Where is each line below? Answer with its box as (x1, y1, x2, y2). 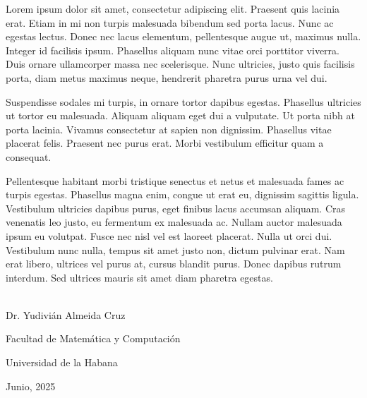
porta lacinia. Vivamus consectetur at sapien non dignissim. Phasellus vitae (6, 121, 332, 136)
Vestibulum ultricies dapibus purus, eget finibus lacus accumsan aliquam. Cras (6, 200, 346, 215)
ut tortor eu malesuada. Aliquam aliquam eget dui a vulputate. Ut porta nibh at (6, 108, 355, 123)
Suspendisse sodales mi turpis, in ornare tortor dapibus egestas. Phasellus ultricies (6, 94, 361, 109)
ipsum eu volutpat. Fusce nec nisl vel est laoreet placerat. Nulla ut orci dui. (6, 228, 332, 243)
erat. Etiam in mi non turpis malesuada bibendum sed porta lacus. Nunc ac (6, 15, 334, 30)
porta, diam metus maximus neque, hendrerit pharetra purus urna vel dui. (6, 70, 327, 85)
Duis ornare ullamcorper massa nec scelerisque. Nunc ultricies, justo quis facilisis (6, 56, 355, 71)
